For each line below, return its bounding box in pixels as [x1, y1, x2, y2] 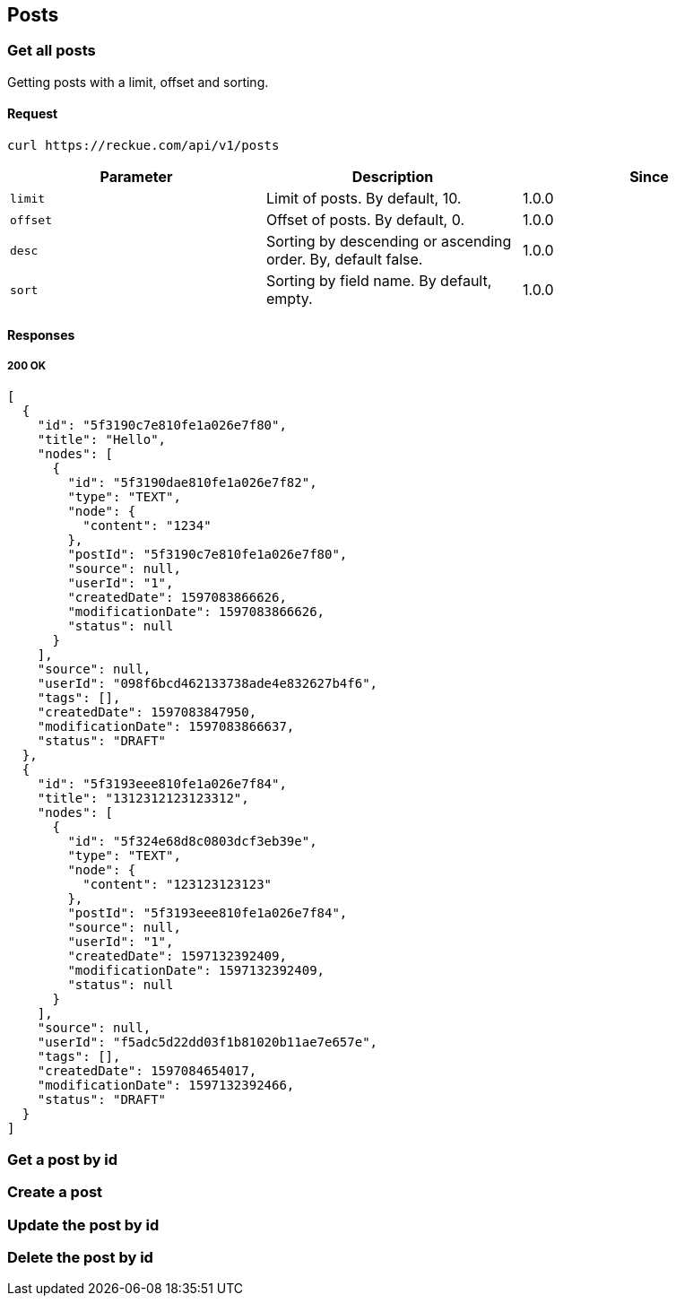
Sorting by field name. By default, [265, 272, 492, 291]
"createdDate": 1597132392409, [67, 949, 287, 964]
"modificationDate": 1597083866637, [37, 719, 295, 734]
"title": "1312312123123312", [37, 791, 249, 806]
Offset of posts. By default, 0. [265, 211, 465, 230]
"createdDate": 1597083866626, [67, 590, 287, 605]
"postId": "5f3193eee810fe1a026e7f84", [67, 906, 348, 921]
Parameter [100, 168, 173, 187]
